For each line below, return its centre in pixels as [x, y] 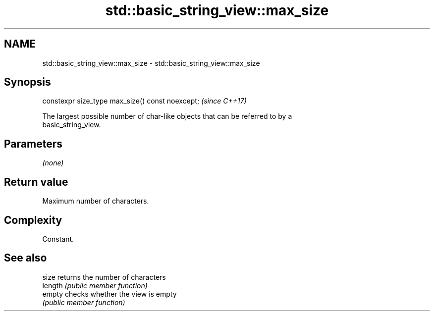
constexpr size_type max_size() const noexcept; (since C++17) [144, 101]
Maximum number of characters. [96, 201]
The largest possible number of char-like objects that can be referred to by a [167, 116]
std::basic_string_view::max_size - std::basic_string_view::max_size [151, 63]
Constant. [58, 239]
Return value [36, 182]
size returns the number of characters [104, 277]
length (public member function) [95, 285]
